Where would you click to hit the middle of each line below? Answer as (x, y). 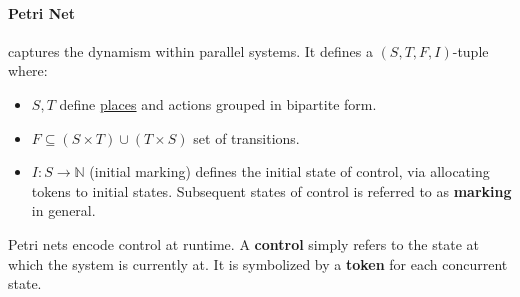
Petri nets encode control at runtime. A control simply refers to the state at (243, 243)
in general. (63, 210)
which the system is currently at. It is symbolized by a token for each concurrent (258, 263)
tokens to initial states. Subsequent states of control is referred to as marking (271, 190)
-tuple (470, 50)
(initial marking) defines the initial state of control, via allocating (289, 171)
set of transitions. (246, 137)
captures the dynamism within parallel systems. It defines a (190, 50)
